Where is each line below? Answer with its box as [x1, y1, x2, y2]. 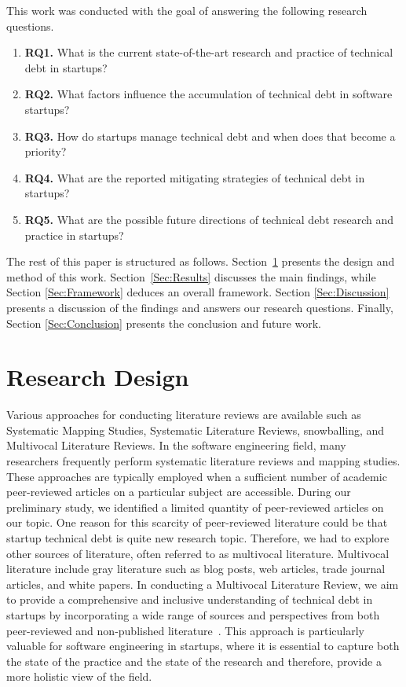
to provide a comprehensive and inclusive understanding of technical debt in [6, 591, 373, 608]
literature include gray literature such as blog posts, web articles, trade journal [6, 560, 386, 577]
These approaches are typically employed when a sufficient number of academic [6, 468, 387, 484]
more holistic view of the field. [6, 668, 152, 685]
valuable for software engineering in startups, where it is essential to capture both [6, 637, 400, 654]
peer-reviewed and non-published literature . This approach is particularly [6, 622, 364, 638]
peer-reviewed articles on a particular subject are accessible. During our [6, 483, 351, 500]
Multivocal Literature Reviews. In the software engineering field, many [6, 437, 346, 454]
